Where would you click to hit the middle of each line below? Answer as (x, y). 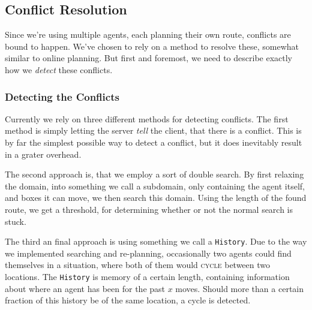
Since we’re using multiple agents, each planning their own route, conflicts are (148, 34)
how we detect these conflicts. (59, 69)
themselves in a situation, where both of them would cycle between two (138, 265)
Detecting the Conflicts (62, 96)
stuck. (16, 221)
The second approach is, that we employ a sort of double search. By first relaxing (154, 174)
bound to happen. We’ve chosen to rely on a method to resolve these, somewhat (152, 46)
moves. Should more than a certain (240, 288)
